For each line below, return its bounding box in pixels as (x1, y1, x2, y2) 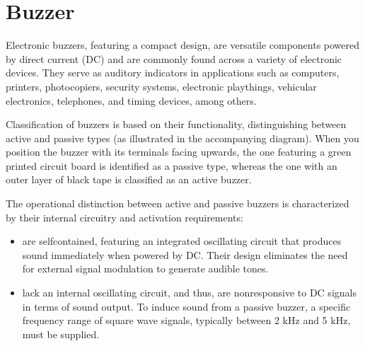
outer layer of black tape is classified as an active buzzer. (6, 172, 252, 187)
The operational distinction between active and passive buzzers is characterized (6, 196, 349, 211)
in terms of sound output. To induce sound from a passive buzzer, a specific (22, 299, 351, 313)
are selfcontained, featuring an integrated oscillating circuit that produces (22, 233, 342, 248)
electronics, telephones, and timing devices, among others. (6, 93, 257, 108)
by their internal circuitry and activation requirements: (6, 209, 243, 224)
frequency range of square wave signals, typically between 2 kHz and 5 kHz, (22, 313, 351, 328)
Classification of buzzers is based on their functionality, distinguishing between (6, 117, 347, 132)
